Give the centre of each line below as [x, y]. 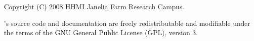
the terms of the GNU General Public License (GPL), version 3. [101, 32]
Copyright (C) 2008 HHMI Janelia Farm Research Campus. [94, 6]
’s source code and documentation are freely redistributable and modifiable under [127, 23]
